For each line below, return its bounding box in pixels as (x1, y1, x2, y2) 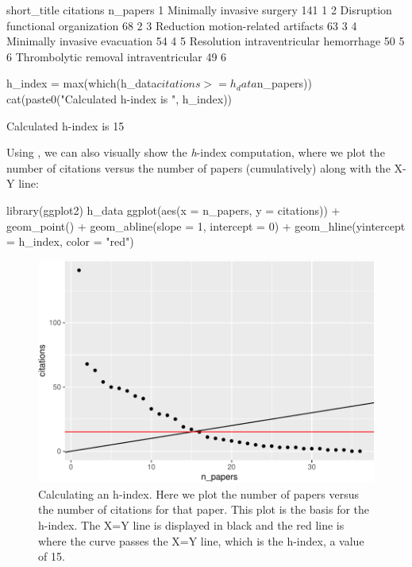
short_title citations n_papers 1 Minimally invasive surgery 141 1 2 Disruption (6, 2, 392, 17)
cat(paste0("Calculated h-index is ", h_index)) (6, 90, 233, 107)
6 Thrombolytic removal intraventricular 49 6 (6, 48, 227, 64)
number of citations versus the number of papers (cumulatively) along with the (6, 159, 391, 176)
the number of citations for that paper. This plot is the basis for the (38, 501, 370, 518)
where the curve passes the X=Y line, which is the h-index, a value (38, 532, 364, 549)
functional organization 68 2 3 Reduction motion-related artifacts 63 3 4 (6, 17, 357, 33)
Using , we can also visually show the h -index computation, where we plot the (6, 144, 385, 161)
